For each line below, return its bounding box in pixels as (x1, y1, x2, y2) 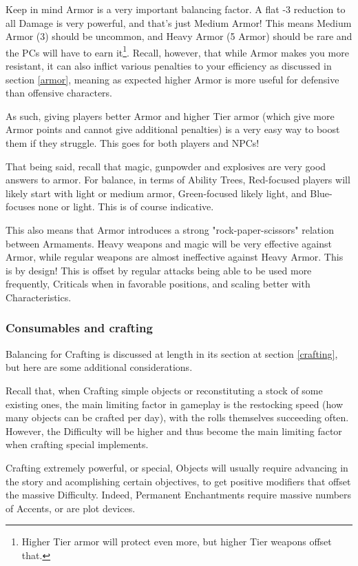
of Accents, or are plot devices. (6, 501, 136, 515)
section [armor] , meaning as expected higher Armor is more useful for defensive (6, 72, 339, 86)
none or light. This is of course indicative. (38, 199, 214, 214)
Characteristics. (6, 290, 72, 304)
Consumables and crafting (6, 319, 153, 336)
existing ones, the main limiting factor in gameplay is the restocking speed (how (6, 396, 344, 411)
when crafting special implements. (6, 437, 149, 452)
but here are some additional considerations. (6, 360, 193, 374)
